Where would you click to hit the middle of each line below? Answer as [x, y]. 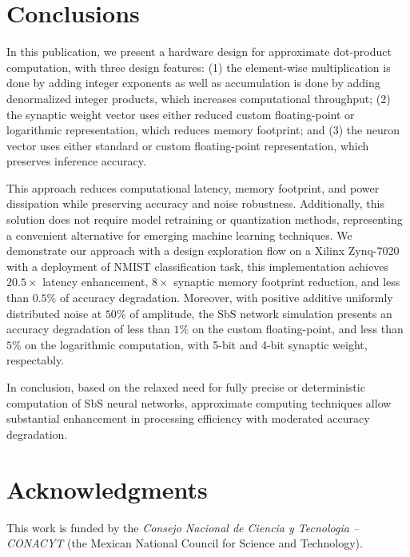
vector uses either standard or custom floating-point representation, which [188, 145]
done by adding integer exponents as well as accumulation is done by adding [193, 83]
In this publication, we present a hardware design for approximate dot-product [199, 52]
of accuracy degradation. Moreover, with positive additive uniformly [226, 298]
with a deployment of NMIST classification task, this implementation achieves [197, 266]
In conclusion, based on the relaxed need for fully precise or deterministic [186, 387]
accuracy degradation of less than [88, 329]
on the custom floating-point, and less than [298, 329]
